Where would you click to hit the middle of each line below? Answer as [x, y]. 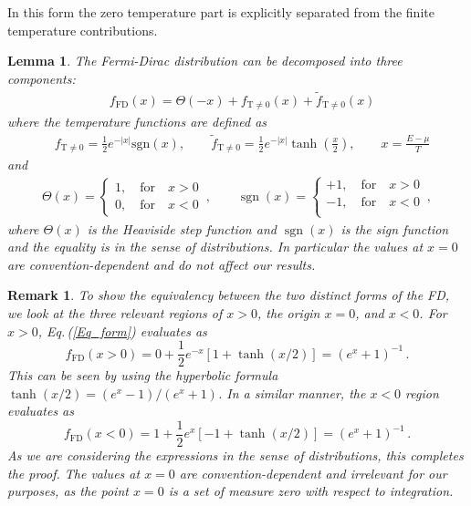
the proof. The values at [74, 473]
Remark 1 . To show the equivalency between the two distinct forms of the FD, [229, 295]
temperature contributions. [83, 30]
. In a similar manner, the [292, 392]
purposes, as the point [68, 491]
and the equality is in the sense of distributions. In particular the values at [215, 247]
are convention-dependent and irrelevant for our [313, 473]
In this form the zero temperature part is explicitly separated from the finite [221, 12]
